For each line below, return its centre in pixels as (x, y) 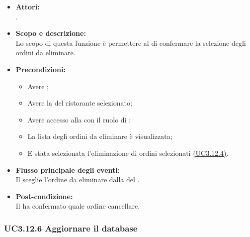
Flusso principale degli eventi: (68, 170)
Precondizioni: (41, 69)
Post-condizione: (44, 196)
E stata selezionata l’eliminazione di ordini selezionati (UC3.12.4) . (128, 153)
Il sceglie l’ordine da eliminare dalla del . (78, 179)
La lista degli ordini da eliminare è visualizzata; (100, 136)
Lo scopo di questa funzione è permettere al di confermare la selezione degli (131, 43)
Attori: (28, 6)
